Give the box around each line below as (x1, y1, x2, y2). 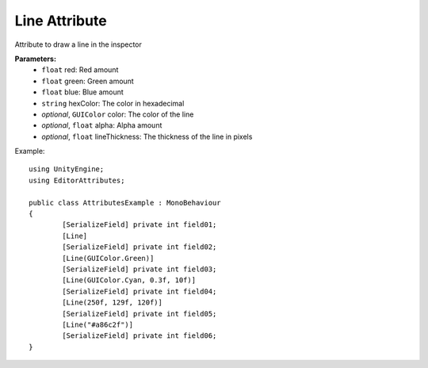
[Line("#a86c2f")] (62, 320, 134, 329)
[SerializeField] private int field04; (62, 286, 217, 296)
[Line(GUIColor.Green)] (62, 254, 155, 263)
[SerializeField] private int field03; (62, 264, 217, 274)
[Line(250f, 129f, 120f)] (62, 298, 162, 307)
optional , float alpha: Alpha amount (41, 121, 162, 130)
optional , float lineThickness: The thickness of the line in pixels (41, 132, 253, 141)
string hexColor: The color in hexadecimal (41, 98, 185, 108)
